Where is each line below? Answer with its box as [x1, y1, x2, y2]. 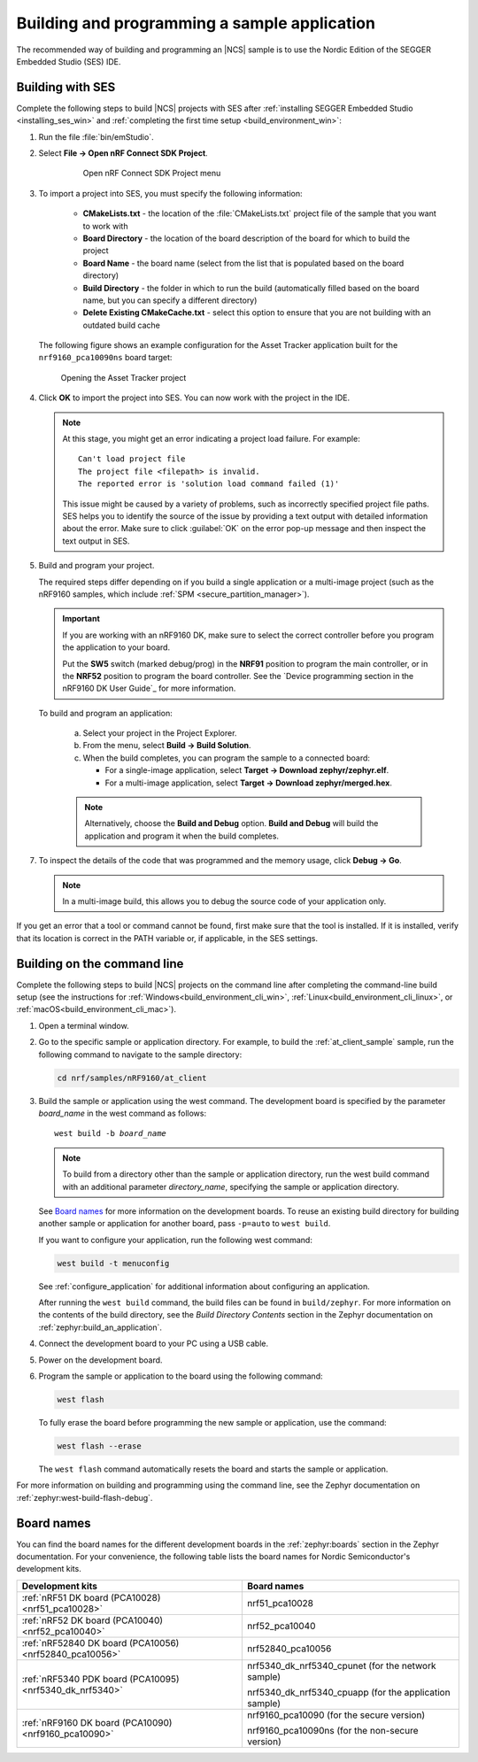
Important [62, 614, 101, 624]
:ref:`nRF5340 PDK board [21, 1673, 127, 1685]
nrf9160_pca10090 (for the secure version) [246, 1709, 425, 1721]
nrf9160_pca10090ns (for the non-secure [246, 1724, 419, 1736]
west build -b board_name [54, 1129, 167, 1139]
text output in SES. [62, 536, 130, 546]
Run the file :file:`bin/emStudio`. [38, 131, 154, 142]
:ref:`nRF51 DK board [21, 1591, 109, 1604]
